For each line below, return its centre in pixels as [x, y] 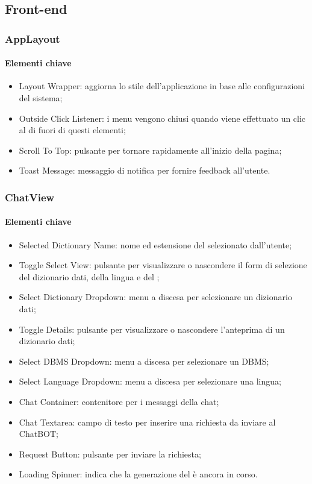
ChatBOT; [39, 434]
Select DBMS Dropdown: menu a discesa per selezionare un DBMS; [144, 361]
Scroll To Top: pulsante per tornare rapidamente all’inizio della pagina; [150, 150]
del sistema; [41, 98]
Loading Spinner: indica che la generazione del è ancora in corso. [138, 474]
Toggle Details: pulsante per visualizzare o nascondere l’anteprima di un [152, 329]
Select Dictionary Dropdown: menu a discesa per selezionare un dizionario [155, 297]
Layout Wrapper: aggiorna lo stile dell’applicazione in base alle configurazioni [162, 86]
